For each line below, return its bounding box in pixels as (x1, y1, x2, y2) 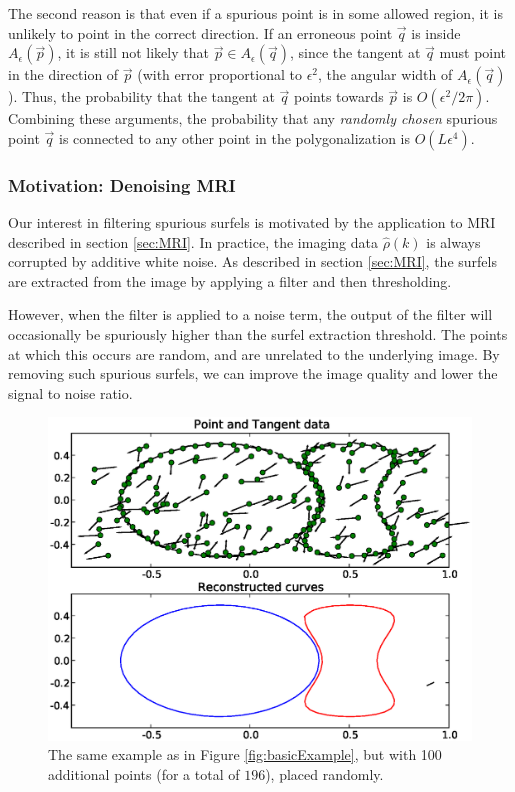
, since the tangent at (290, 42, 421, 63)
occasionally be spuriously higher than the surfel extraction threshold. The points (8, 323, 508, 344)
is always (426, 231, 481, 252)
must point (439, 42, 507, 63)
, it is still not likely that (57, 42, 209, 63)
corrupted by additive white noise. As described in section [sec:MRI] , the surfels (8, 251, 497, 272)
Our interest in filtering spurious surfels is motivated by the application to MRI (8, 212, 496, 232)
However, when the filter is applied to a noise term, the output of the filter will (8, 304, 493, 325)
